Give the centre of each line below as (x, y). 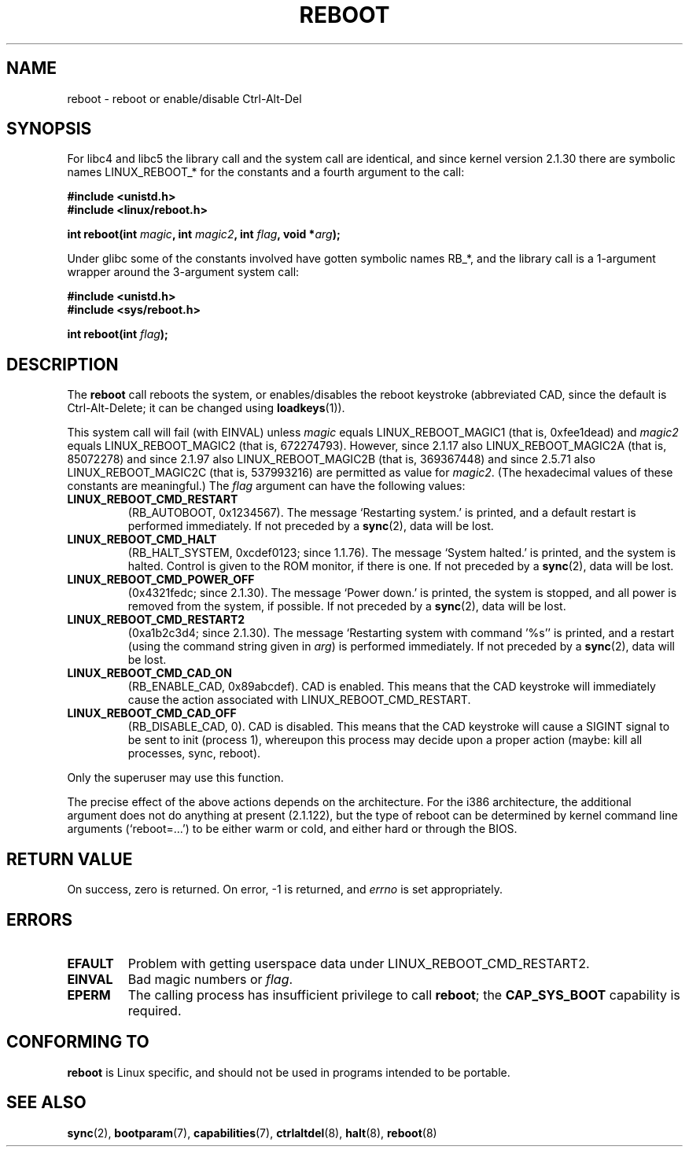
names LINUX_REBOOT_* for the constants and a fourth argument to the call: (266, 172)
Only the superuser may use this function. (175, 778)
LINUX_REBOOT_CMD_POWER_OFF (161, 580)
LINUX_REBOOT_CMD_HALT (142, 540)
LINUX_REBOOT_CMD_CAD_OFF (152, 713)
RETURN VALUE (70, 859)
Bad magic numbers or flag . (210, 979)
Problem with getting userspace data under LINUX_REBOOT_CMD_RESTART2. (359, 963)
